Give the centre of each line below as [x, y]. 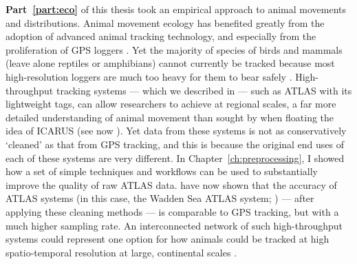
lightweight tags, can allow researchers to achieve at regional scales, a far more [171, 104]
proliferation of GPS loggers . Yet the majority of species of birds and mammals [174, 49]
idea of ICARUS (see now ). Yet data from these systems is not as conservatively [176, 131]
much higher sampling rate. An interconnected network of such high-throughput [174, 225]
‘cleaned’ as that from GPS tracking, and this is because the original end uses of [175, 144]
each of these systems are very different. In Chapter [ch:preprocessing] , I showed [175, 158]
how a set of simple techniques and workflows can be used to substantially [162, 171]
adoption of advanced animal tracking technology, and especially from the [161, 36]
